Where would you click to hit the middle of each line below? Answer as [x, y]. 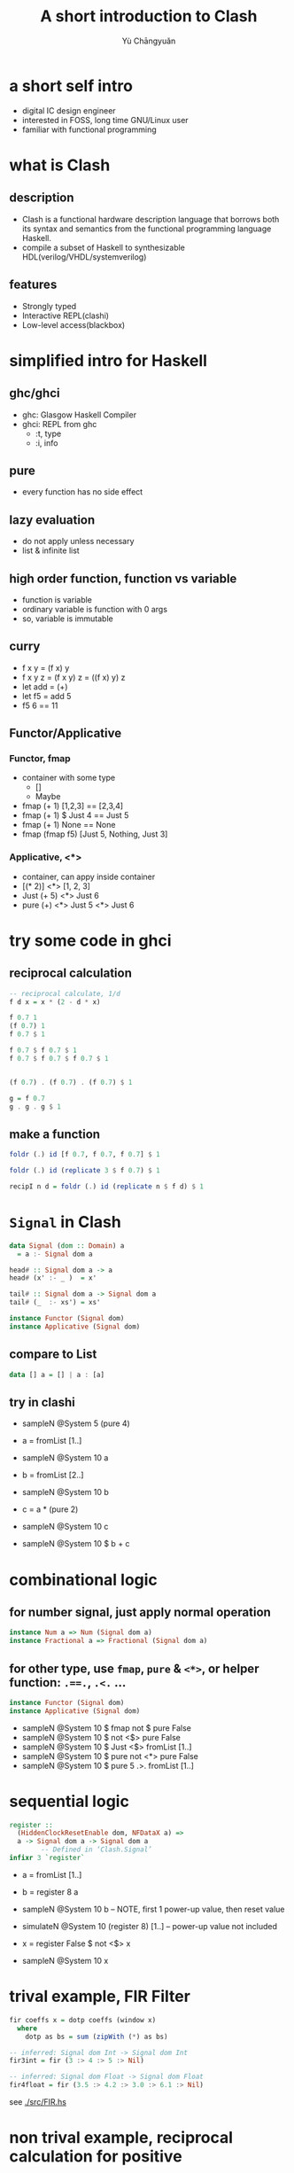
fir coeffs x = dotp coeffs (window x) [83, 2020]
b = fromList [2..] [53, 1475]
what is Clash [60, 165]
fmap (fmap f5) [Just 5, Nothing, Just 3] [95, 834]
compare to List [53, 1355]
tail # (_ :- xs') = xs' [55, 1303]
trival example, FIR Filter [100, 1997]
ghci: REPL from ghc [59, 424]
